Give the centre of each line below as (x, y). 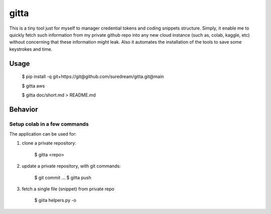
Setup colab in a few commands (49, 124)
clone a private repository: (49, 143)
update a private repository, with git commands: (71, 166)
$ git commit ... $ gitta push (63, 177)
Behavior (24, 109)
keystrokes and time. (31, 49)
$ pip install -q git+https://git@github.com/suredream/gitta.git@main (93, 77)
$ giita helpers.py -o (55, 200)
